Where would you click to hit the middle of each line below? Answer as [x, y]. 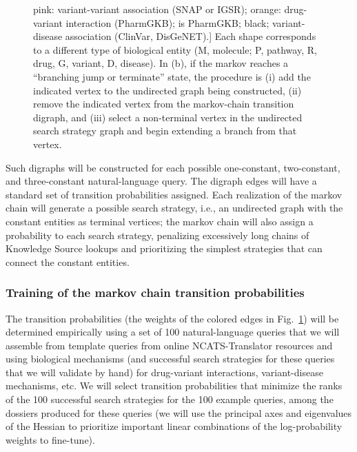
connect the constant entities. [68, 261]
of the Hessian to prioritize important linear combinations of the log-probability [174, 426]
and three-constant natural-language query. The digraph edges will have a [161, 181]
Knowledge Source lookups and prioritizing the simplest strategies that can [164, 248]
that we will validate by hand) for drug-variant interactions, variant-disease [164, 372]
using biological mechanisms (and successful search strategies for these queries [170, 359]
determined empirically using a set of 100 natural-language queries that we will [173, 332]
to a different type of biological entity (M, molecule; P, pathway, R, [175, 49]
